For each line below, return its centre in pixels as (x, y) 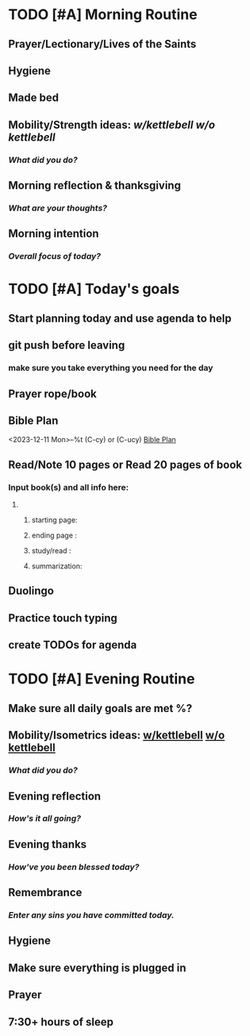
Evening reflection (55, 796)
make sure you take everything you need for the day (111, 368)
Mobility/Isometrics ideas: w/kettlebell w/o (117, 736)
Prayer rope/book (52, 393)
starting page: (54, 520)
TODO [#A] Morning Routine (103, 15)
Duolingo (31, 591)
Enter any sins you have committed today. (91, 915)
